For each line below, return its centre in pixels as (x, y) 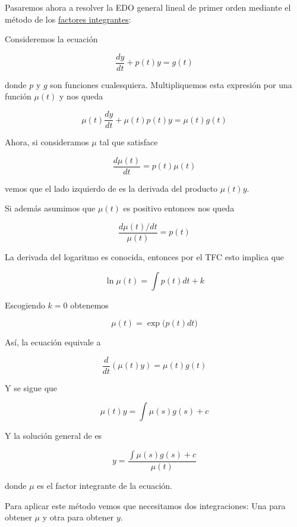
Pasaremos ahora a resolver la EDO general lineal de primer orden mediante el (148, 7)
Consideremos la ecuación (51, 39)
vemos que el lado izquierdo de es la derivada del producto (111, 188)
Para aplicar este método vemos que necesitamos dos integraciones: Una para (145, 505)
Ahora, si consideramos (47, 142)
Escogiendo (25, 305)
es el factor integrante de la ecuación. (105, 486)
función (18, 96)
